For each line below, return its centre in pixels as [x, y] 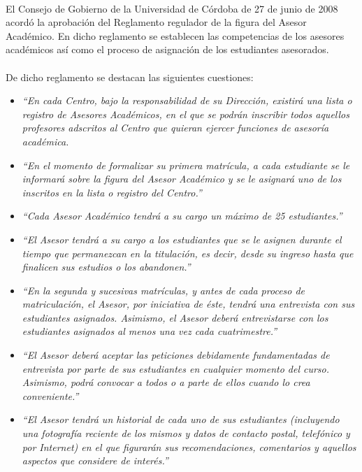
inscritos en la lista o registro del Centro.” [112, 192]
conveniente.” [50, 395]
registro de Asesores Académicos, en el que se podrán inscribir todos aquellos [186, 114]
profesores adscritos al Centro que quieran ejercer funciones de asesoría [175, 128]
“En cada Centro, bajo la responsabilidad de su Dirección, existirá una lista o [187, 100]
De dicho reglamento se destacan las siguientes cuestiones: [130, 77]
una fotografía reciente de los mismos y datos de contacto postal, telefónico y [186, 433]
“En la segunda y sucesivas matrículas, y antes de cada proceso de [164, 290]
